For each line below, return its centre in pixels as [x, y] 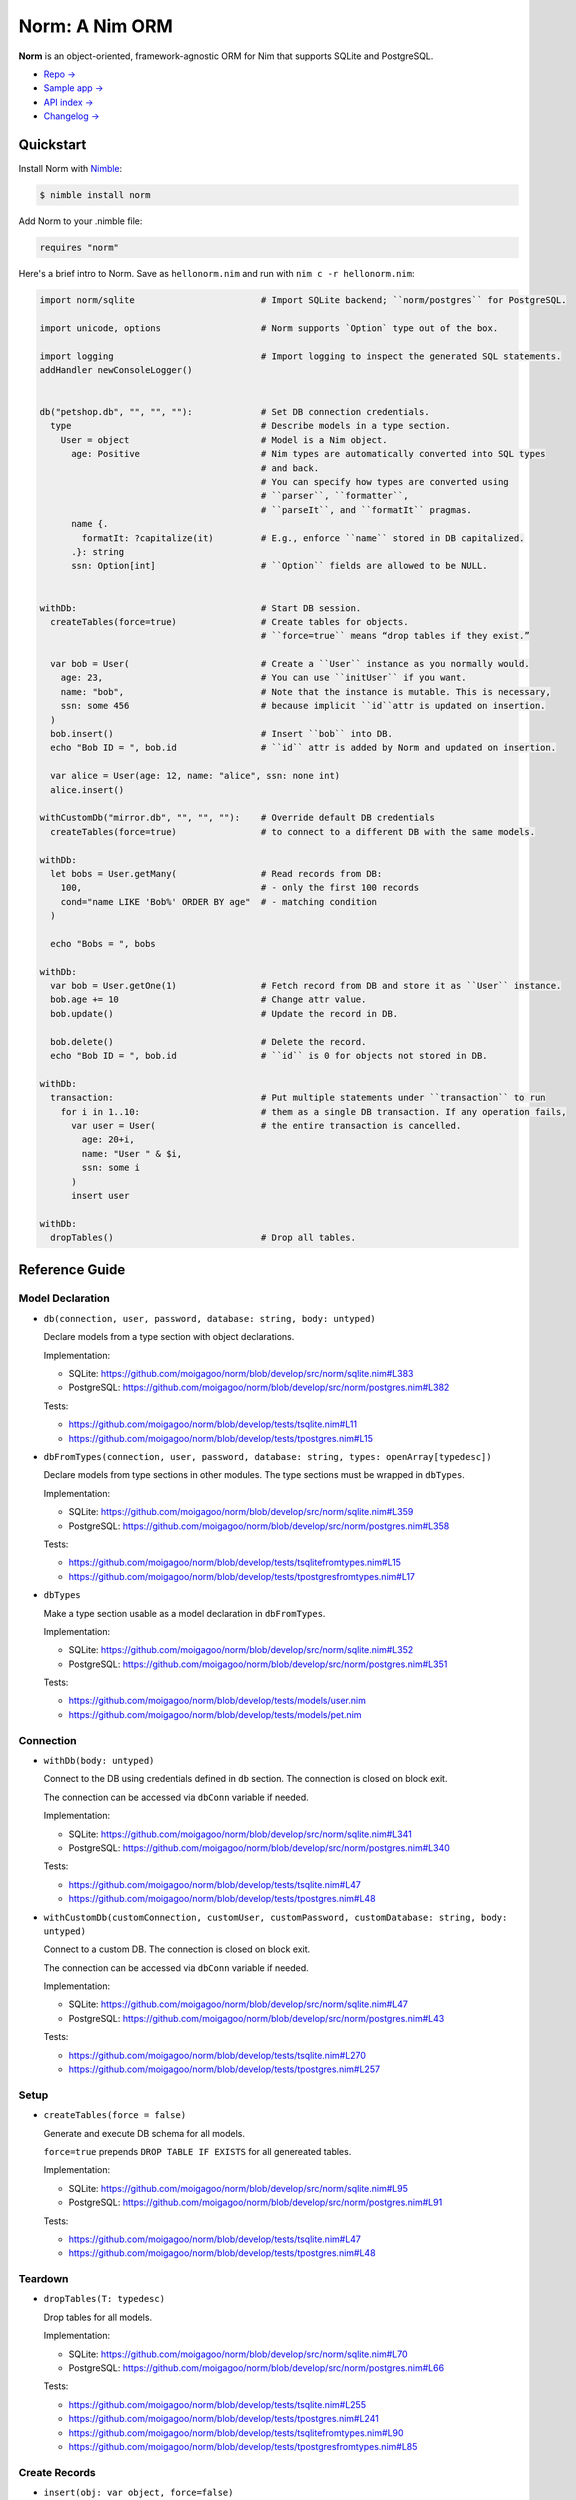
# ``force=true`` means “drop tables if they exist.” [395, 636]
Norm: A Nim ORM [96, 26]
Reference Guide [72, 1269]
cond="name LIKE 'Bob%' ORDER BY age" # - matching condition [219, 901]
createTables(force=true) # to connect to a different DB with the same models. [292, 831]
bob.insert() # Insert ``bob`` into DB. [222, 734]
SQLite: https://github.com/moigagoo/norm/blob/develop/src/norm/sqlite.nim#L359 [241, 1512]
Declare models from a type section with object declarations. [169, 1337]
